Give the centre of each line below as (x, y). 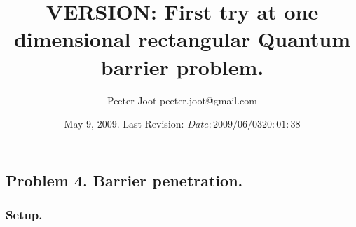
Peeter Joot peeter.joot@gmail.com (182, 100)
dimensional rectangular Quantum (182, 39)
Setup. (24, 214)
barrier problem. (182, 66)
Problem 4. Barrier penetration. (124, 180)
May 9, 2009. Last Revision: (124, 124)
